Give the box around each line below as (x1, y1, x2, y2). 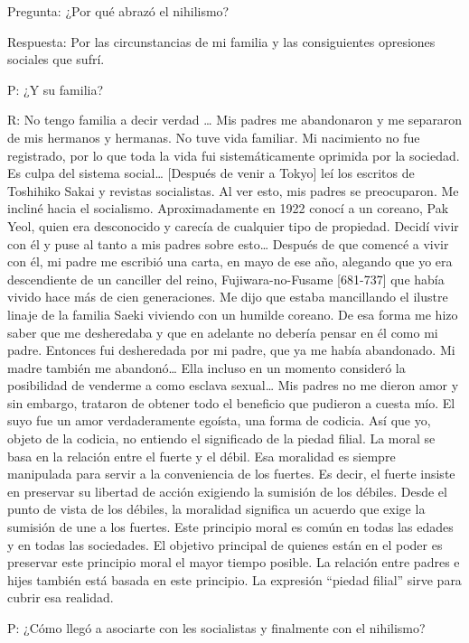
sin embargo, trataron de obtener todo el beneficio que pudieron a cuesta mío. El (7, 393, 455, 412)
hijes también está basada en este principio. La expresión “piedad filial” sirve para (7, 570, 462, 589)
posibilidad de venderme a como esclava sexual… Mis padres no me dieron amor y (7, 376, 459, 395)
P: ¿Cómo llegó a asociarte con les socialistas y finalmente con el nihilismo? (7, 619, 426, 637)
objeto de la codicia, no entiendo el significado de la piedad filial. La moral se (7, 429, 436, 448)
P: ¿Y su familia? (7, 79, 104, 98)
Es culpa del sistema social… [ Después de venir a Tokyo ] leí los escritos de (7, 163, 415, 182)
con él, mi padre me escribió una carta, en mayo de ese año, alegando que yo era (7, 252, 453, 271)
